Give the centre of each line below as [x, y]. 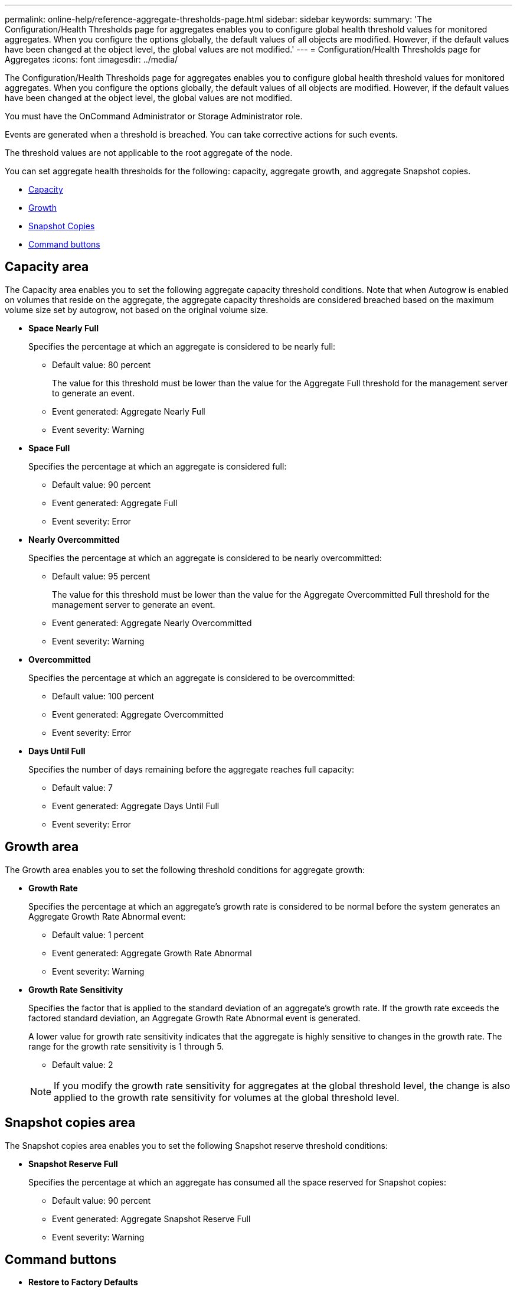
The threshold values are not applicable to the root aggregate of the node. [149, 153]
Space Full [49, 448]
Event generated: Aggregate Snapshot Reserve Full [151, 1219]
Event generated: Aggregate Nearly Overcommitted [152, 623]
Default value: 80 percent [102, 364]
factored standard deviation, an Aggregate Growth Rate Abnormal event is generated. [194, 1018]
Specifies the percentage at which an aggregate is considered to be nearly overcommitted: [205, 558]
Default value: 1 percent [98, 934]
